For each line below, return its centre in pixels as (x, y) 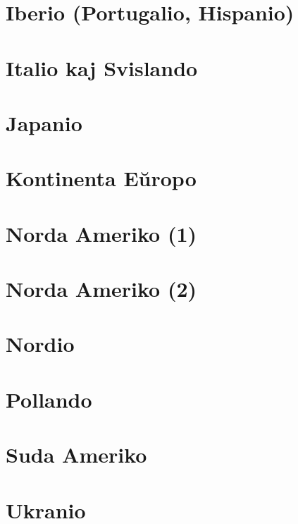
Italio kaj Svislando (102, 67)
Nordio (40, 344)
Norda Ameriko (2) (101, 289)
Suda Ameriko (76, 455)
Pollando (49, 399)
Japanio (44, 122)
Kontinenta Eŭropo (101, 178)
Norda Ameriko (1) (101, 233)
